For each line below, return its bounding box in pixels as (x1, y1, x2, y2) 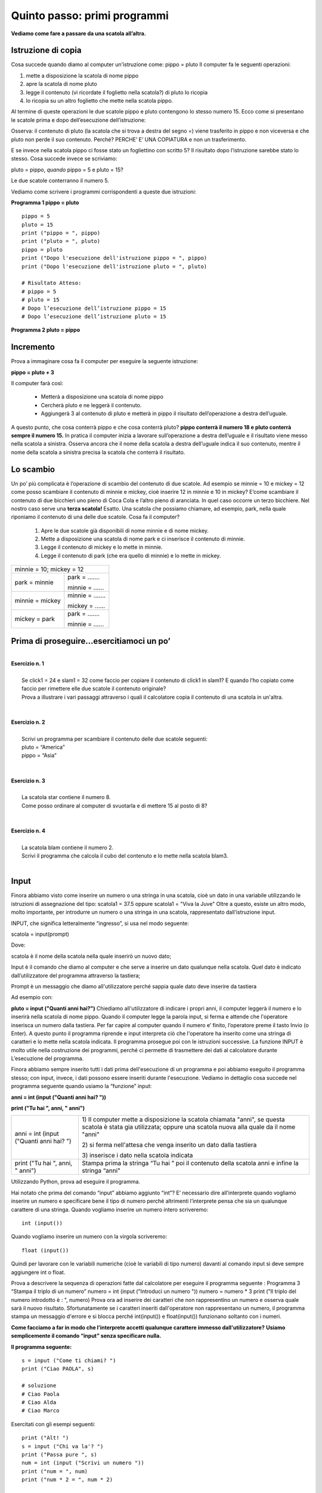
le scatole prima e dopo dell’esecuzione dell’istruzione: (11, 116, 146, 124)
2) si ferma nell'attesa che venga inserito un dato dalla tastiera (82, 1141, 257, 1149)
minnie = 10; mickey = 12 (14, 565, 84, 573)
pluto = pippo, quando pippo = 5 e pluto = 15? (11, 166, 123, 173)
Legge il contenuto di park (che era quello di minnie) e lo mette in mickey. (41, 552, 221, 559)
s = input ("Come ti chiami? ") (21, 1357, 116, 1364)
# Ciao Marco (21, 1407, 60, 1414)
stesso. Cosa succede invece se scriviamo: (11, 155, 117, 162)
